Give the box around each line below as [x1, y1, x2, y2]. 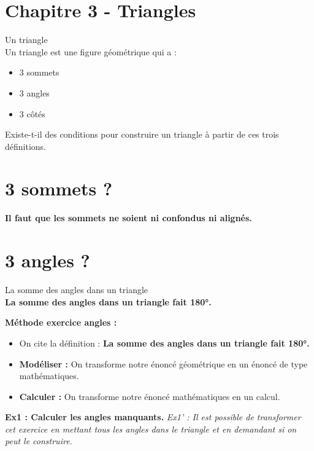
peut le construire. [5, 434, 72, 447]
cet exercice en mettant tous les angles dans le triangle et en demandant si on [5, 422, 297, 435]
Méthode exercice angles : [5, 316, 117, 329]
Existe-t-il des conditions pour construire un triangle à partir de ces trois [5, 128, 279, 141]
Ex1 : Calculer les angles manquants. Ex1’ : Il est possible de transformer [5, 410, 301, 423]
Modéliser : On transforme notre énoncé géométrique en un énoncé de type [19, 357, 308, 370]
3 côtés [19, 107, 45, 120]
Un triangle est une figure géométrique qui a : [5, 45, 177, 58]
